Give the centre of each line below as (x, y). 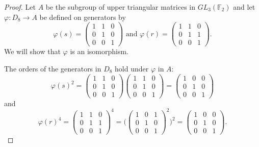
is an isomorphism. (99, 51)
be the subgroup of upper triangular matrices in (121, 7)
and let (244, 7)
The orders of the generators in (53, 68)
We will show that (32, 51)
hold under (132, 68)
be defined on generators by (83, 17)
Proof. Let (20, 7)
